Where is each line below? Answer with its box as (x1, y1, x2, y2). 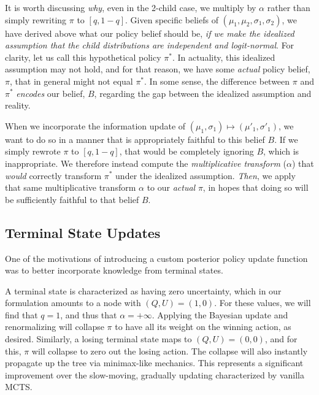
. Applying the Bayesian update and (152, 308, 288, 321)
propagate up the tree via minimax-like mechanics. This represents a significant (5, 356, 304, 369)
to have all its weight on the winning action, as (115, 320, 291, 333)
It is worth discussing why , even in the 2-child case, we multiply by (5, 1, 256, 13)
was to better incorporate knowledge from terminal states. (5, 264, 223, 277)
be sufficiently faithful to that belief (5, 193, 139, 205)
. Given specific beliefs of (125, 13, 218, 26)
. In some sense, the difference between (144, 74, 290, 87)
